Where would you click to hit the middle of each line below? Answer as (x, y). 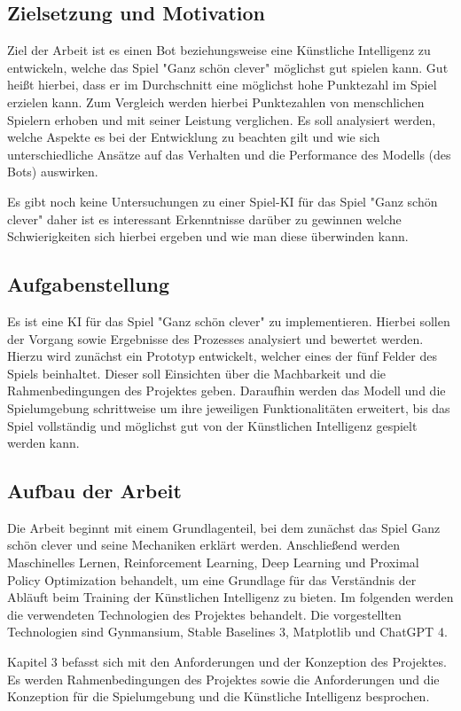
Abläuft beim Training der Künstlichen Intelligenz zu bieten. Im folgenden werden (230, 597)
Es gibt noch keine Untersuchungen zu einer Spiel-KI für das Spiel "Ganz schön (223, 201)
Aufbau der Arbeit (94, 491)
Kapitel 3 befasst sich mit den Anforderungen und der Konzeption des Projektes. (227, 662)
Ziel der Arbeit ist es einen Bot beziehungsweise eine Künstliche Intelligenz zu (219, 50)
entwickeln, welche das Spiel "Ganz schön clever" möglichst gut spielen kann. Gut (228, 67)
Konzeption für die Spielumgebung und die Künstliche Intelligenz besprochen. (219, 696)
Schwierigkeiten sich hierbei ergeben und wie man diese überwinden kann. (208, 236)
